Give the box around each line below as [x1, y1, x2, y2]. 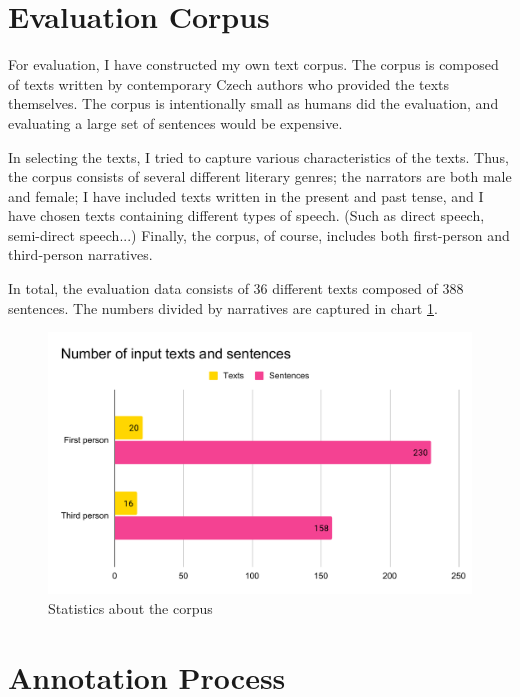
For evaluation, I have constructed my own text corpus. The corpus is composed [8, 54, 499, 75]
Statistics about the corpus [48, 597, 213, 618]
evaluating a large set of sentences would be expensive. [8, 112, 343, 133]
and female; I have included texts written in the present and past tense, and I [8, 185, 484, 206]
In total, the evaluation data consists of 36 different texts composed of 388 [8, 278, 464, 299]
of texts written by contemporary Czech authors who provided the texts [8, 73, 450, 94]
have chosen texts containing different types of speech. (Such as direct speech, [8, 205, 485, 226]
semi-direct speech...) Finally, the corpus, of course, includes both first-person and [8, 224, 510, 245]
